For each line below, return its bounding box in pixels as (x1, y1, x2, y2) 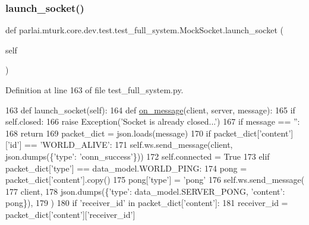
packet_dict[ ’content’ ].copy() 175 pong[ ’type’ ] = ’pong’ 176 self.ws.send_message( (5, 173, 305, 186)
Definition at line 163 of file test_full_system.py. (5, 84, 184, 96)
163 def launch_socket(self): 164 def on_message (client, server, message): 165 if (5, 103, 295, 116)
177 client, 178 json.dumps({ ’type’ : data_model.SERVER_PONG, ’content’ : (5, 185, 285, 197)
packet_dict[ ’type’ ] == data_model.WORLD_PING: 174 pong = (5, 161, 247, 174)
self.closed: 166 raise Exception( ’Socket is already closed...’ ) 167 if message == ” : (5, 115, 300, 128)
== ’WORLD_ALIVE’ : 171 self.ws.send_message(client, (24, 138, 233, 151)
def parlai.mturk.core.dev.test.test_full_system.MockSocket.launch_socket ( (5, 24, 283, 36)
